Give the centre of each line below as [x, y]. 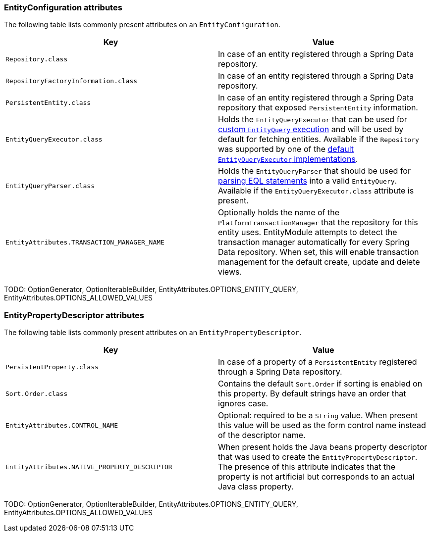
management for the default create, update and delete [319, 262]
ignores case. [243, 404]
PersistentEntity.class [48, 102]
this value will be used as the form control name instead [322, 425]
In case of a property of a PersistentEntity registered [318, 362]
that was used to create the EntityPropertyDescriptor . [318, 457]
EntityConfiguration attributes [63, 7]
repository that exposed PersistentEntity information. [318, 108]
